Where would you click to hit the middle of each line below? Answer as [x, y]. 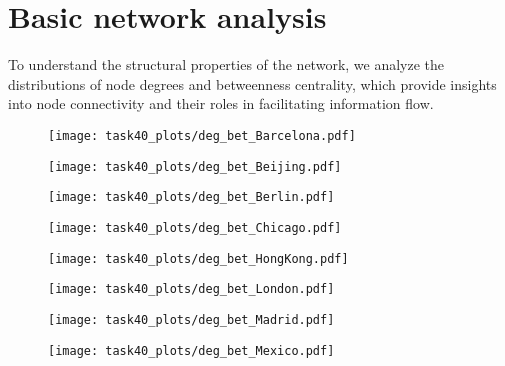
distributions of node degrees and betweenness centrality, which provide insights [252, 83]
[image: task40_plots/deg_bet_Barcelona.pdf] [202, 135]
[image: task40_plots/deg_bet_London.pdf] [191, 289]
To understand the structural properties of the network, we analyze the [226, 64]
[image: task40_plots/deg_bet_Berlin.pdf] [191, 197]
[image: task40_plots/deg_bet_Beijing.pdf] [195, 166]
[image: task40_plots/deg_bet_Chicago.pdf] [195, 227]
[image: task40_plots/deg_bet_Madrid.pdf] [191, 319]
